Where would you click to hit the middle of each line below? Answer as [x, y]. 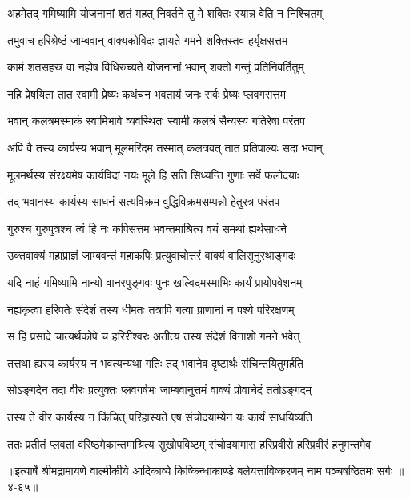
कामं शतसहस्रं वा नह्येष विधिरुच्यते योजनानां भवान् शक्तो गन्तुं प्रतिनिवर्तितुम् [156, 67]
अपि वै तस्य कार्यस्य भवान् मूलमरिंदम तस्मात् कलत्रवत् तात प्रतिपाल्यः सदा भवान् [165, 147]
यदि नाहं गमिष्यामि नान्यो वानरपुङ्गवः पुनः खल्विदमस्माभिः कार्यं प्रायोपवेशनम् [155, 282]
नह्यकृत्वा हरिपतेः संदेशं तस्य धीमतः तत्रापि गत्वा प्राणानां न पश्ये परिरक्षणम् [151, 309]
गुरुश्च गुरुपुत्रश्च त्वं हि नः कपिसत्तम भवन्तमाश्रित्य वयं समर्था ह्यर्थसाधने [147, 228]
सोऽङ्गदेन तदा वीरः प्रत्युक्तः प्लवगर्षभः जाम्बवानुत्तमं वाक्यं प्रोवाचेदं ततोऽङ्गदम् [159, 390]
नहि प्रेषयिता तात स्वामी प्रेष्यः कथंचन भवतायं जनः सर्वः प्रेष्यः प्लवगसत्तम [147, 93]
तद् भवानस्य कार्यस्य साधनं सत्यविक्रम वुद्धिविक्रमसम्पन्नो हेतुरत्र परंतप [144, 201]
